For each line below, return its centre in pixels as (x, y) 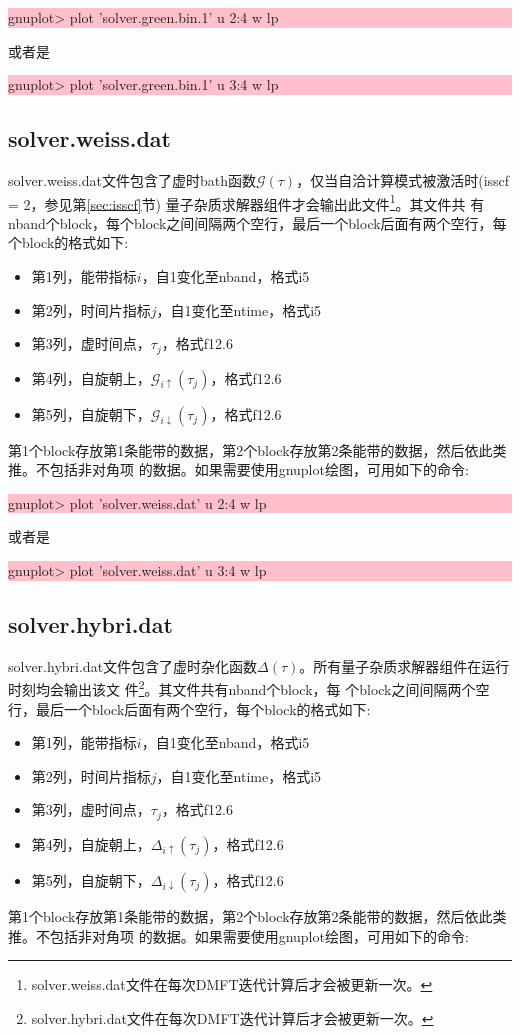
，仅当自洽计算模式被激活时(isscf (403, 179)
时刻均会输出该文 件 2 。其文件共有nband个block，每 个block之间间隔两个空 (249, 688)
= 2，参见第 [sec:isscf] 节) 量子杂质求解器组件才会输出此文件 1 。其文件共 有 (246, 202)
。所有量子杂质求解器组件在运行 (404, 665)
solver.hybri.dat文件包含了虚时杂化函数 (133, 665)
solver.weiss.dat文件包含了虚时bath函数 (132, 179)
